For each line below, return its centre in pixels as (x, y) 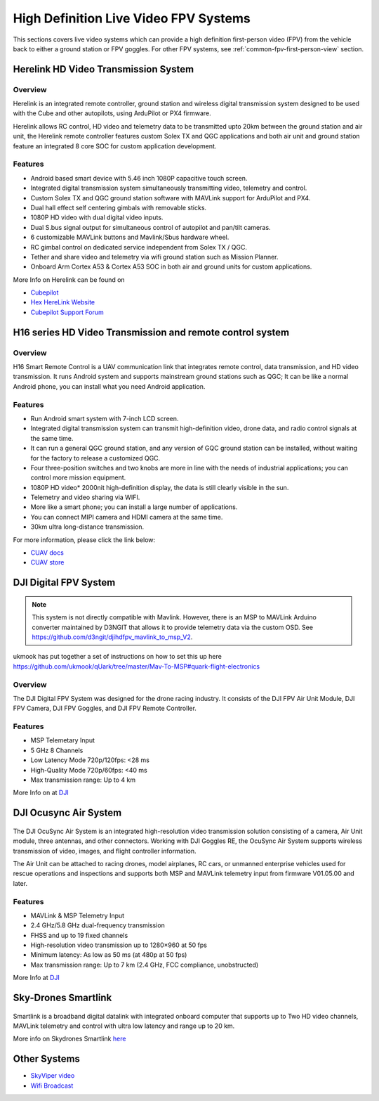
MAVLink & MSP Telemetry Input (78, 915)
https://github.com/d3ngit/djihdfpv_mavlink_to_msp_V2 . (112, 637)
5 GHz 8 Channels (57, 750)
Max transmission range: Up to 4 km (83, 780)
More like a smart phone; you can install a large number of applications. (134, 507)
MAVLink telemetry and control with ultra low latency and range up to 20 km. (124, 1026)
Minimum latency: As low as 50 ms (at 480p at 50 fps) (109, 955)
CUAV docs (47, 553)
